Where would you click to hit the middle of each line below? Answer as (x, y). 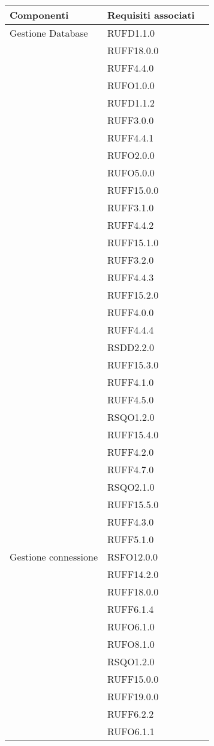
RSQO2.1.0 (131, 487)
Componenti (39, 15)
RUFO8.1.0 (131, 644)
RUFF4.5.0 (131, 399)
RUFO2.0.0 (131, 155)
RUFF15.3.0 (133, 365)
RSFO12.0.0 (133, 557)
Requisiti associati (151, 15)
